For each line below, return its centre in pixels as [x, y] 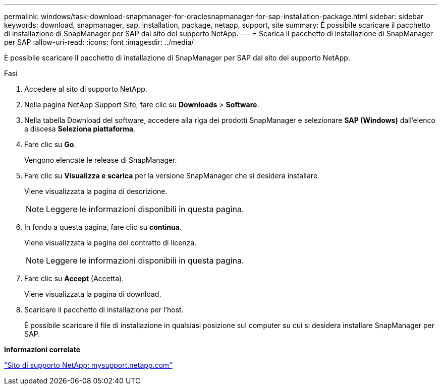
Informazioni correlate [42, 349]
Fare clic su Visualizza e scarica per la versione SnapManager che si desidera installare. [172, 176]
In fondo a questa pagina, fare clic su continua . [103, 227]
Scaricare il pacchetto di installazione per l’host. [104, 310]
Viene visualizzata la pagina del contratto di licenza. [111, 243]
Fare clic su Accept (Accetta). [74, 278]
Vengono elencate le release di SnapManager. [101, 160]
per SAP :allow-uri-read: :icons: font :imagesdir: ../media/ [99, 42]
